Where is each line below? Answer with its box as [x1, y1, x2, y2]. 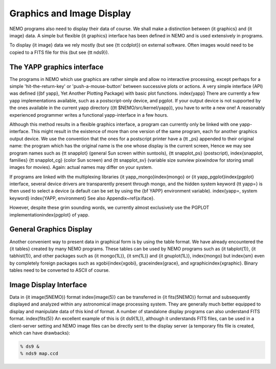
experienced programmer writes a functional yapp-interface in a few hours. [9, 112, 169, 118]
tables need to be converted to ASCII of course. [9, 267, 110, 273]
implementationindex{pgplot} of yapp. [9, 211, 89, 218]
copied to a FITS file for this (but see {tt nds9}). [9, 49, 109, 55]
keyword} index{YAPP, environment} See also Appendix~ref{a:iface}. [9, 195, 155, 201]
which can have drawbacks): [9, 330, 71, 336]
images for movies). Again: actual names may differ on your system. [9, 164, 153, 170]
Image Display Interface [9, 280, 87, 289]
